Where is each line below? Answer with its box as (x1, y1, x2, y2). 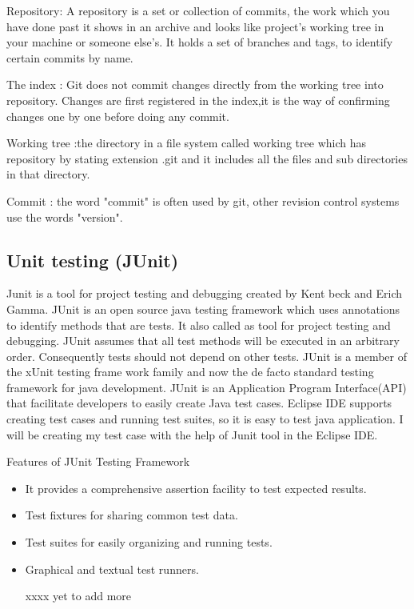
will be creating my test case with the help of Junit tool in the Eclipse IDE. (6, 426, 378, 443)
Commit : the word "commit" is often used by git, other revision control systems (6, 192, 400, 209)
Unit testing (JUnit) (6, 247, 179, 272)
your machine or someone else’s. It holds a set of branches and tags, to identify (6, 34, 393, 50)
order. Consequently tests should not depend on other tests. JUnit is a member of (6, 347, 407, 364)
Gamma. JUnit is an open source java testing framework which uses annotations (6, 300, 400, 317)
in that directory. (6, 166, 90, 182)
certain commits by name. (6, 49, 133, 66)
